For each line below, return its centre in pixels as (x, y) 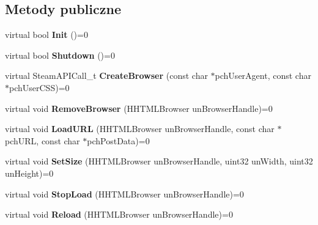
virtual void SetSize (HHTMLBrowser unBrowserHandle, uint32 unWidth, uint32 (159, 161)
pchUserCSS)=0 (39, 87)
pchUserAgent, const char (263, 76)
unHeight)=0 (29, 173)
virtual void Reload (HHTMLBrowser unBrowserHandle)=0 (119, 214)
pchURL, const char (43, 140)
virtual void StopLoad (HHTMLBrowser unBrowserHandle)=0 (124, 194)
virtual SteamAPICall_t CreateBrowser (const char (106, 76)
